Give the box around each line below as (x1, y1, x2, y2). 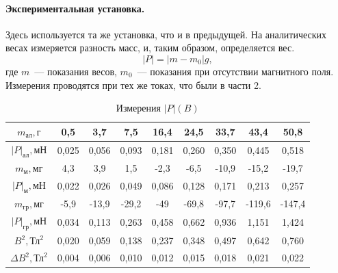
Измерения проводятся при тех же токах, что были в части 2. (5, 77, 261, 92)
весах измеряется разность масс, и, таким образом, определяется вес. (5, 40, 295, 55)
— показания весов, (34, 64, 117, 78)
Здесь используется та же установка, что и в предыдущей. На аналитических (5, 27, 327, 41)
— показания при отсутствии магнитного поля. (137, 64, 334, 78)
